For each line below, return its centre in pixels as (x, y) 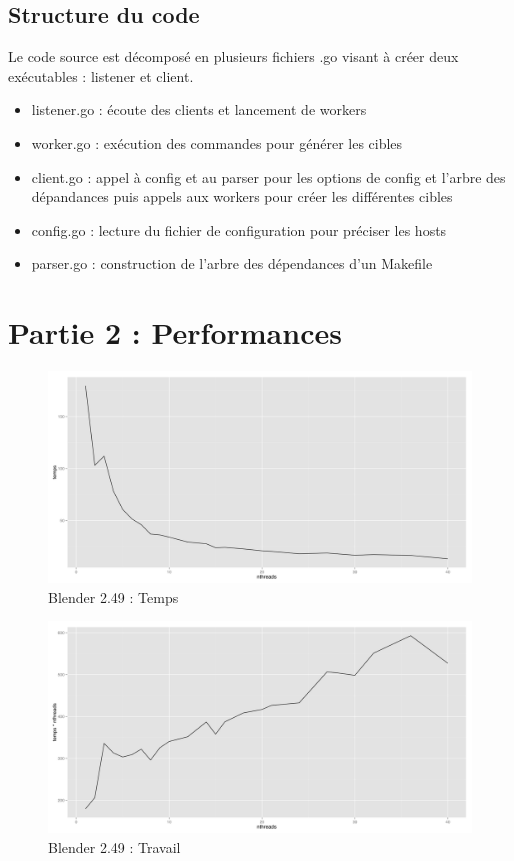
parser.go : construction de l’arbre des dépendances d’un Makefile (232, 263)
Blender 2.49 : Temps (113, 596)
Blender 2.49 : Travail (114, 846)
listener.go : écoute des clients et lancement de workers (199, 109)
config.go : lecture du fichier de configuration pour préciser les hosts (239, 229)
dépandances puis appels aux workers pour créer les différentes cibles (242, 196)
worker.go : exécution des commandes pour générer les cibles (217, 142)
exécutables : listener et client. (101, 75)
